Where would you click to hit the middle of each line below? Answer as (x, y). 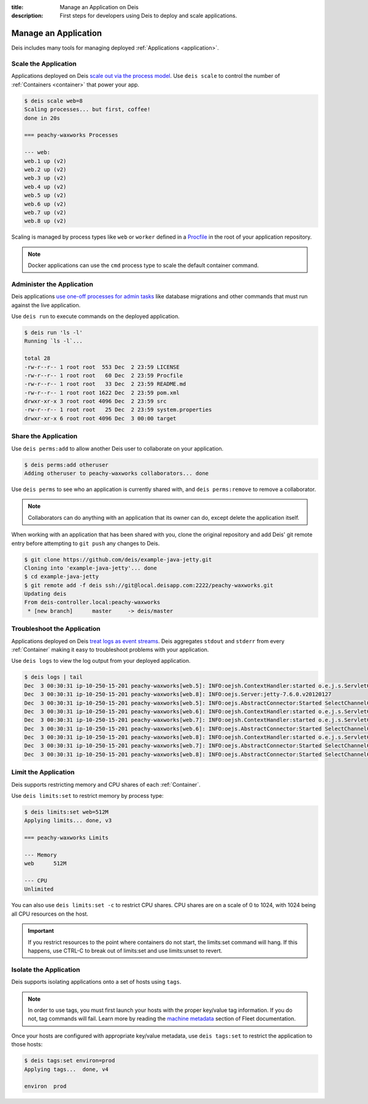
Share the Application (44, 436)
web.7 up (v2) (45, 212)
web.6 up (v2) (45, 204)
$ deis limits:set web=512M (66, 812)
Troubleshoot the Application (56, 629)
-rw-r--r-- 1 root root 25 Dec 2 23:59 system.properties (118, 410)
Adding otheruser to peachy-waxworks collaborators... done (117, 473)
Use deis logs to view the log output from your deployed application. (101, 661)
